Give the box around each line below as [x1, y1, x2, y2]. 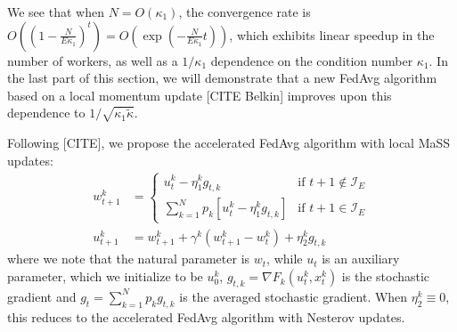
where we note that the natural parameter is [7, 249, 250, 268]
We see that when [7, 3, 104, 20]
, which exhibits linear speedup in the [229, 25, 435, 44]
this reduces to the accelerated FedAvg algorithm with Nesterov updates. [7, 307, 405, 326]
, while [266, 249, 303, 268]
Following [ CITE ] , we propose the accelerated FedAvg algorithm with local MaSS [7, 133, 451, 151]
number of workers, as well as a [7, 51, 178, 69]
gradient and [7, 287, 77, 305]
